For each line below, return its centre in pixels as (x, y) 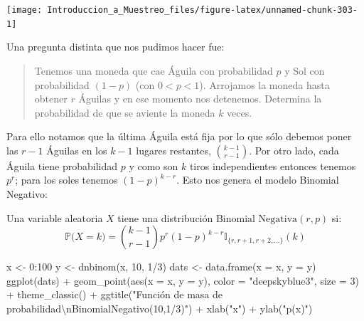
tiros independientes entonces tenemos (273, 165)
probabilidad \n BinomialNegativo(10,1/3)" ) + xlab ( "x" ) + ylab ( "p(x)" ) (160, 309)
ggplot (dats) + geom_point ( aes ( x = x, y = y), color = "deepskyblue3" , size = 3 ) (183, 280)
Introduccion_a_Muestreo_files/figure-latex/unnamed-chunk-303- (202, 10)
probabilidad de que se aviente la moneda (125, 112)
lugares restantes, (173, 150)
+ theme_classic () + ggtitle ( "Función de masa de (114, 294)
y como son (154, 165)
